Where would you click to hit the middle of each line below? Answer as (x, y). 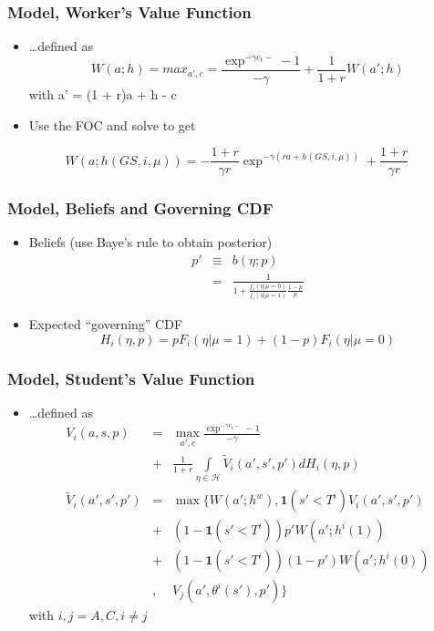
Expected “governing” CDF (106, 324)
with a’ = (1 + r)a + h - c (103, 93)
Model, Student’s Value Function (131, 378)
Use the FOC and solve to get (112, 124)
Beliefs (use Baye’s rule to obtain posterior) (150, 242)
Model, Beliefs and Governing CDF (140, 208)
